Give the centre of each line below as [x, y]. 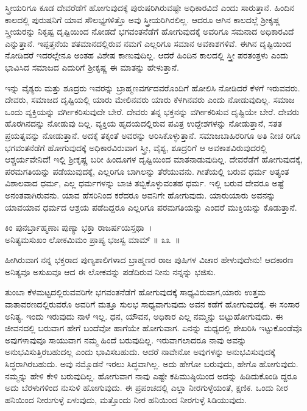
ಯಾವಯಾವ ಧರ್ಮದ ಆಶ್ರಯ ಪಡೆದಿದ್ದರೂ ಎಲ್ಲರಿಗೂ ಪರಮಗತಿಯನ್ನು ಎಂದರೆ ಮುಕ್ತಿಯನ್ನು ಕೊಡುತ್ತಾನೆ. [151, 207]
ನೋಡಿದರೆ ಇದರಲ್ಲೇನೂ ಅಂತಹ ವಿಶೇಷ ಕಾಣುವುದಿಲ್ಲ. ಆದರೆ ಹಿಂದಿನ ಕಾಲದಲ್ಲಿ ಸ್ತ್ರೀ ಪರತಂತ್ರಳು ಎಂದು [147, 55]
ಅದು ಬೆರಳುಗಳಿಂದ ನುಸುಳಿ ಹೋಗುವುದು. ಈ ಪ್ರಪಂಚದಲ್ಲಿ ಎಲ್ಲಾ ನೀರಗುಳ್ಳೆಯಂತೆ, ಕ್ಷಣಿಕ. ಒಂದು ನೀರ [146, 388]
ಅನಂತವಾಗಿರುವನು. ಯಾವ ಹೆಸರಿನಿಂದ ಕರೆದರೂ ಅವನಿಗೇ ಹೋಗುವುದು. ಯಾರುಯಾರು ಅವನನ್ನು [140, 195]
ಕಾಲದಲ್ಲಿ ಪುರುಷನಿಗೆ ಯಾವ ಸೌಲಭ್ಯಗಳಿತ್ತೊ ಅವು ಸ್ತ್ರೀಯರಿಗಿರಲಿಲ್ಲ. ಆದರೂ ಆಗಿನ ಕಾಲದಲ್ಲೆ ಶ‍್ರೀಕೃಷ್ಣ [143, 19]
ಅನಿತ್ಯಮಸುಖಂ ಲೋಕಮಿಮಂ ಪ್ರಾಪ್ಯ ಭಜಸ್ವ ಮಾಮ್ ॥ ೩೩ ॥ [93, 239]
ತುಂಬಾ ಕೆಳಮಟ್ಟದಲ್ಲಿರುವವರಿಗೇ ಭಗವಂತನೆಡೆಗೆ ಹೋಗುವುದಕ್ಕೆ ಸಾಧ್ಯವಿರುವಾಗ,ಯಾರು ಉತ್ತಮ [136, 292]
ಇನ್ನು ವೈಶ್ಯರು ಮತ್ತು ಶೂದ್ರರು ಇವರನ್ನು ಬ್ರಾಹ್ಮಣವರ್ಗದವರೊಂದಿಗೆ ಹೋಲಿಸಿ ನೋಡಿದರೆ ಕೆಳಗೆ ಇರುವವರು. [153, 87]
